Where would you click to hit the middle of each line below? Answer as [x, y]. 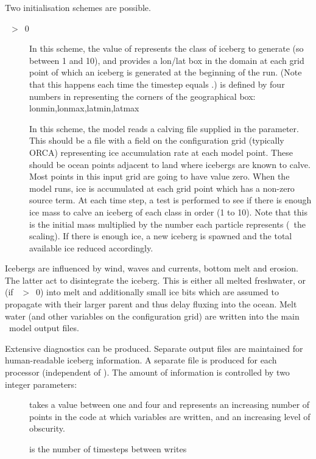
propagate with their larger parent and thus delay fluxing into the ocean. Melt [151, 304]
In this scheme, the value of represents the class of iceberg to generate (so [167, 48]
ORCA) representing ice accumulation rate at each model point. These [161, 152]
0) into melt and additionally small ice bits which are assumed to [157, 292]
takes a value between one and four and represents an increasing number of [170, 405]
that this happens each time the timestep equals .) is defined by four [157, 84]
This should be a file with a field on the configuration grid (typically [157, 140]
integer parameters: [41, 384]
